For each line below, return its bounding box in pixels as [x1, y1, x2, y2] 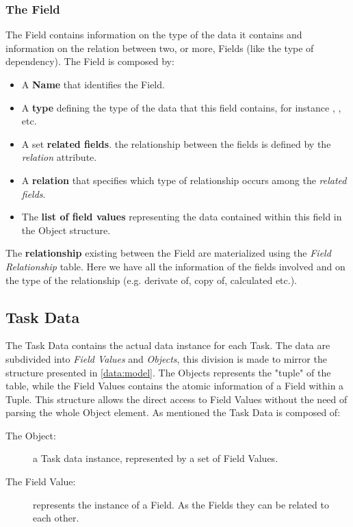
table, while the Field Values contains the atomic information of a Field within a [5, 378, 344, 393]
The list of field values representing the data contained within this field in [21, 209, 342, 224]
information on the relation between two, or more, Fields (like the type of [5, 40, 314, 55]
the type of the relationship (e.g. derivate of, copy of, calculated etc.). [5, 272, 297, 287]
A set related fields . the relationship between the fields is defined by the [21, 136, 331, 151]
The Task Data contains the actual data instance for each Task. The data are [5, 338, 330, 352]
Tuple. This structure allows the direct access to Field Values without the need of [5, 391, 348, 406]
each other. [33, 511, 79, 525]
